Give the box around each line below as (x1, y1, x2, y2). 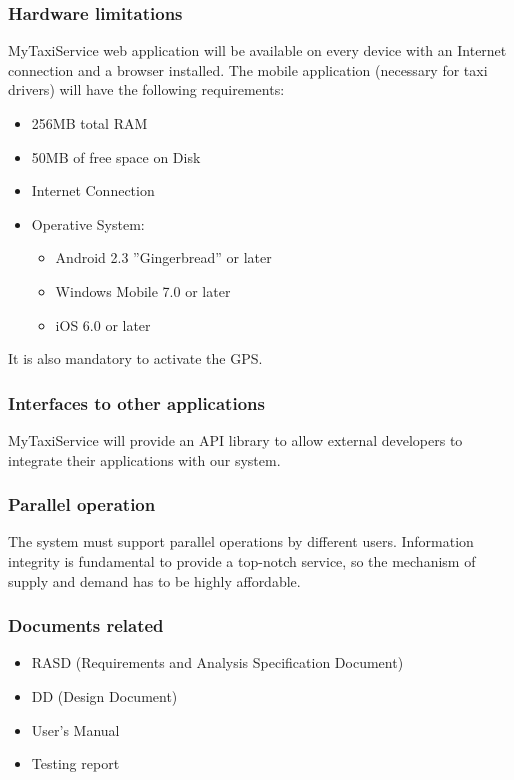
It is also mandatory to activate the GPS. (8, 348, 263, 369)
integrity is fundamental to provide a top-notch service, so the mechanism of (8, 550, 476, 571)
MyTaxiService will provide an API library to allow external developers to (8, 429, 463, 450)
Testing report (31, 753, 120, 774)
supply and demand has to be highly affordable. (8, 570, 301, 591)
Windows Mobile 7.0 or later (55, 280, 231, 301)
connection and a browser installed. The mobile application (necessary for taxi (8, 59, 488, 80)
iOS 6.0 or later (55, 314, 151, 335)
